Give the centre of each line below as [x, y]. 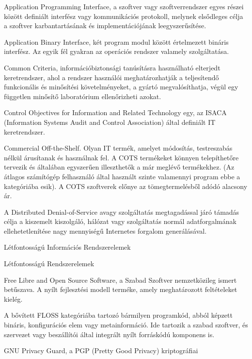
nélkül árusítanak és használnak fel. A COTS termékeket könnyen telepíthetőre [121, 157]
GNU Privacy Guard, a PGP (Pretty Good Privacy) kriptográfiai [101, 350]
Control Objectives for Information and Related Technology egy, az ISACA [115, 112]
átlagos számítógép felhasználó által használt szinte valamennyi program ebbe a [122, 176]
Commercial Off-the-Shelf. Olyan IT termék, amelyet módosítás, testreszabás [118, 148]
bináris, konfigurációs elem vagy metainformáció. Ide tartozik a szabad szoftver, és [126, 325]
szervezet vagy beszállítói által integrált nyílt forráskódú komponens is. [109, 334]
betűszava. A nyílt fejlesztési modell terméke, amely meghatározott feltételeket [121, 289]
